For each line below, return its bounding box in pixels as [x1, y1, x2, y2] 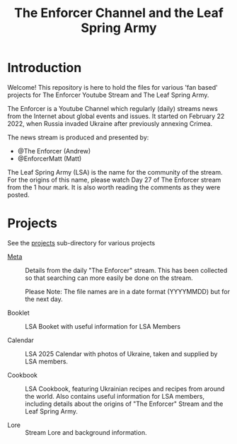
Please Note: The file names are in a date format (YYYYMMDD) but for [25, 287, 230, 296]
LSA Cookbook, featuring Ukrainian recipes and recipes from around [25, 384, 225, 393]
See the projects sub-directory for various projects [7, 238, 156, 247]
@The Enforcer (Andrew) [17, 146, 91, 155]
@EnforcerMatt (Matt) [17, 154, 82, 163]
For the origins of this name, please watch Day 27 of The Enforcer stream [7, 175, 221, 184]
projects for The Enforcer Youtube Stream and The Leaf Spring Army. [7, 90, 209, 99]
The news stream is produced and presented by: [7, 133, 149, 141]
